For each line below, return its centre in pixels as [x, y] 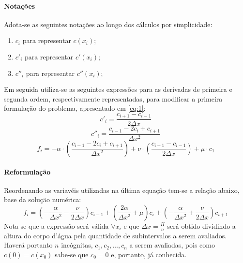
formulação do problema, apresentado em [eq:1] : [75, 108]
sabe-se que [72, 254]
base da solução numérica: [43, 199]
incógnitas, [77, 245]
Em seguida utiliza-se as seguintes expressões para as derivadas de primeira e [118, 89]
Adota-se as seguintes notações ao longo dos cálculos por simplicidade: [108, 24]
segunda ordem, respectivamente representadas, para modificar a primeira [113, 98]
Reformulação [27, 171]
